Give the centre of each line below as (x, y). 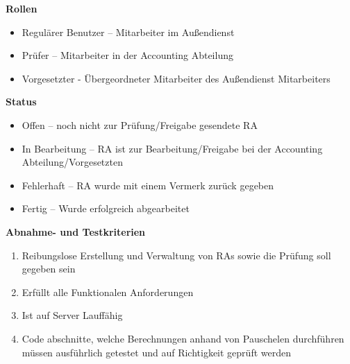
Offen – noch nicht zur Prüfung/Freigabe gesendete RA (140, 124)
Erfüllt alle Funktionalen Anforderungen (108, 292)
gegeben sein (49, 269)
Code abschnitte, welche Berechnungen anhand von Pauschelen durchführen (183, 338)
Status (21, 102)
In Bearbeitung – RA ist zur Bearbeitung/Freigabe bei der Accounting (172, 148)
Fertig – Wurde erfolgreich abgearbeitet (106, 208)
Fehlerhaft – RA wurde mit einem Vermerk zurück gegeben (148, 185)
